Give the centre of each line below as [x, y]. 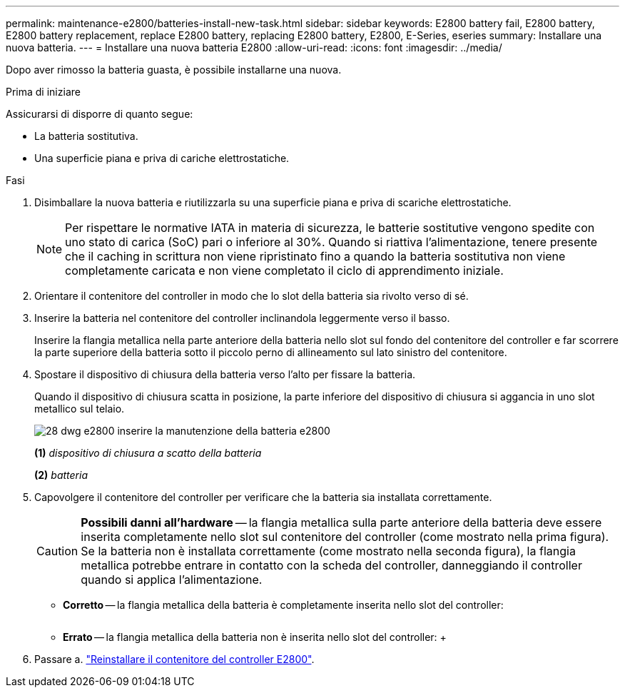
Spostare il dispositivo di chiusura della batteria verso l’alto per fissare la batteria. [225, 374]
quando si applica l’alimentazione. [172, 580]
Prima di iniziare [43, 92]
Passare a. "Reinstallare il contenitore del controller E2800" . [174, 659]
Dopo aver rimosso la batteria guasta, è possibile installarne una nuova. [174, 70]
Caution [57, 551]
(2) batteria [61, 475]
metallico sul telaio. [80, 409]
